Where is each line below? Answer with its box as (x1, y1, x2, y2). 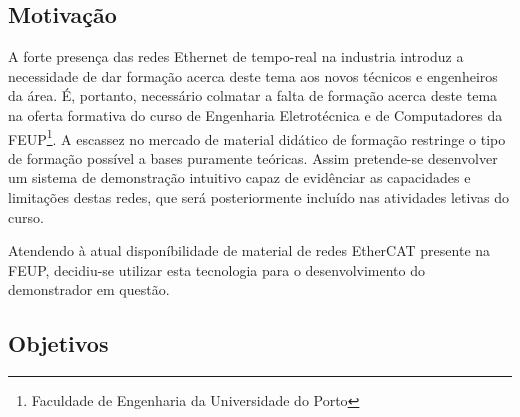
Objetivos (8, 328, 109, 359)
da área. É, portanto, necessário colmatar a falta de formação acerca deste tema (8, 85, 498, 106)
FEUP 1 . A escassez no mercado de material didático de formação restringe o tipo (8, 125, 506, 149)
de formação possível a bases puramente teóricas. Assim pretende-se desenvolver (8, 147, 498, 168)
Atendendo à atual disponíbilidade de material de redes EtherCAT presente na (8, 240, 491, 261)
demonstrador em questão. (8, 279, 170, 300)
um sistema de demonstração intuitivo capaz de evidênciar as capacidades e (8, 167, 471, 188)
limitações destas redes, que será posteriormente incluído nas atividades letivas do (8, 187, 509, 208)
